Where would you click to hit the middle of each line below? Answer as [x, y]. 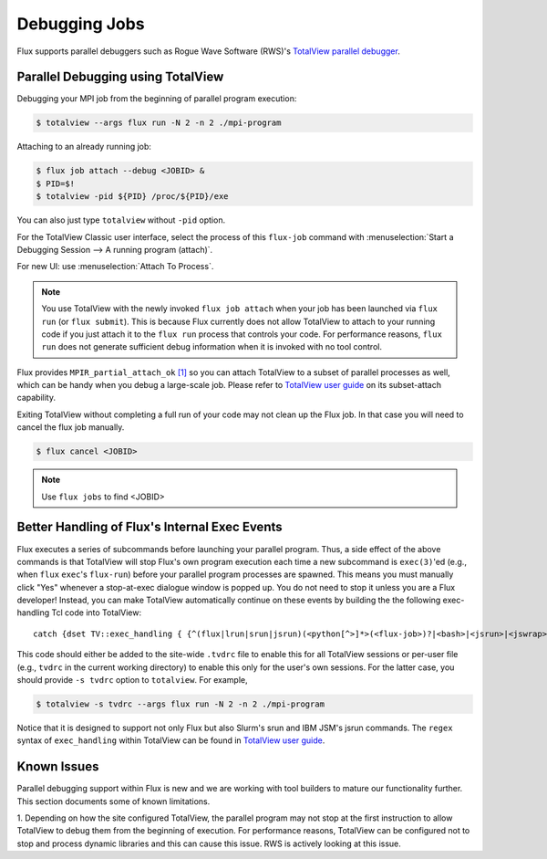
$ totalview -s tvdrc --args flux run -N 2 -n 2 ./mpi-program [181, 704]
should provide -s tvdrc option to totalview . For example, [132, 680]
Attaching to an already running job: [84, 147]
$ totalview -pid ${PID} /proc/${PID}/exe [132, 197]
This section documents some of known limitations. [114, 801]
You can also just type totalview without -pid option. [121, 220]
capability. [36, 398]
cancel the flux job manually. [71, 427]
